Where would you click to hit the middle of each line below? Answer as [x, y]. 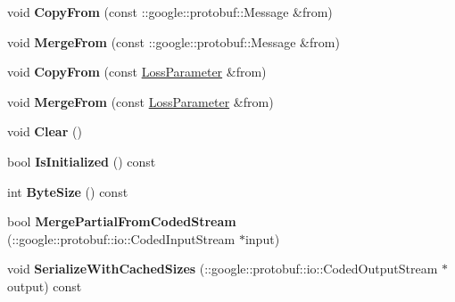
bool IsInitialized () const [82, 161]
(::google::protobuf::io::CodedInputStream [121, 238]
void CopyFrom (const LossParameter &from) [137, 72]
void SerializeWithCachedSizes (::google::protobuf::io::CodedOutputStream [223, 269]
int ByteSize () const [68, 191]
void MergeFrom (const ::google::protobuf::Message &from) [174, 41]
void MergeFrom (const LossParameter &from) [141, 101]
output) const [45, 286]
